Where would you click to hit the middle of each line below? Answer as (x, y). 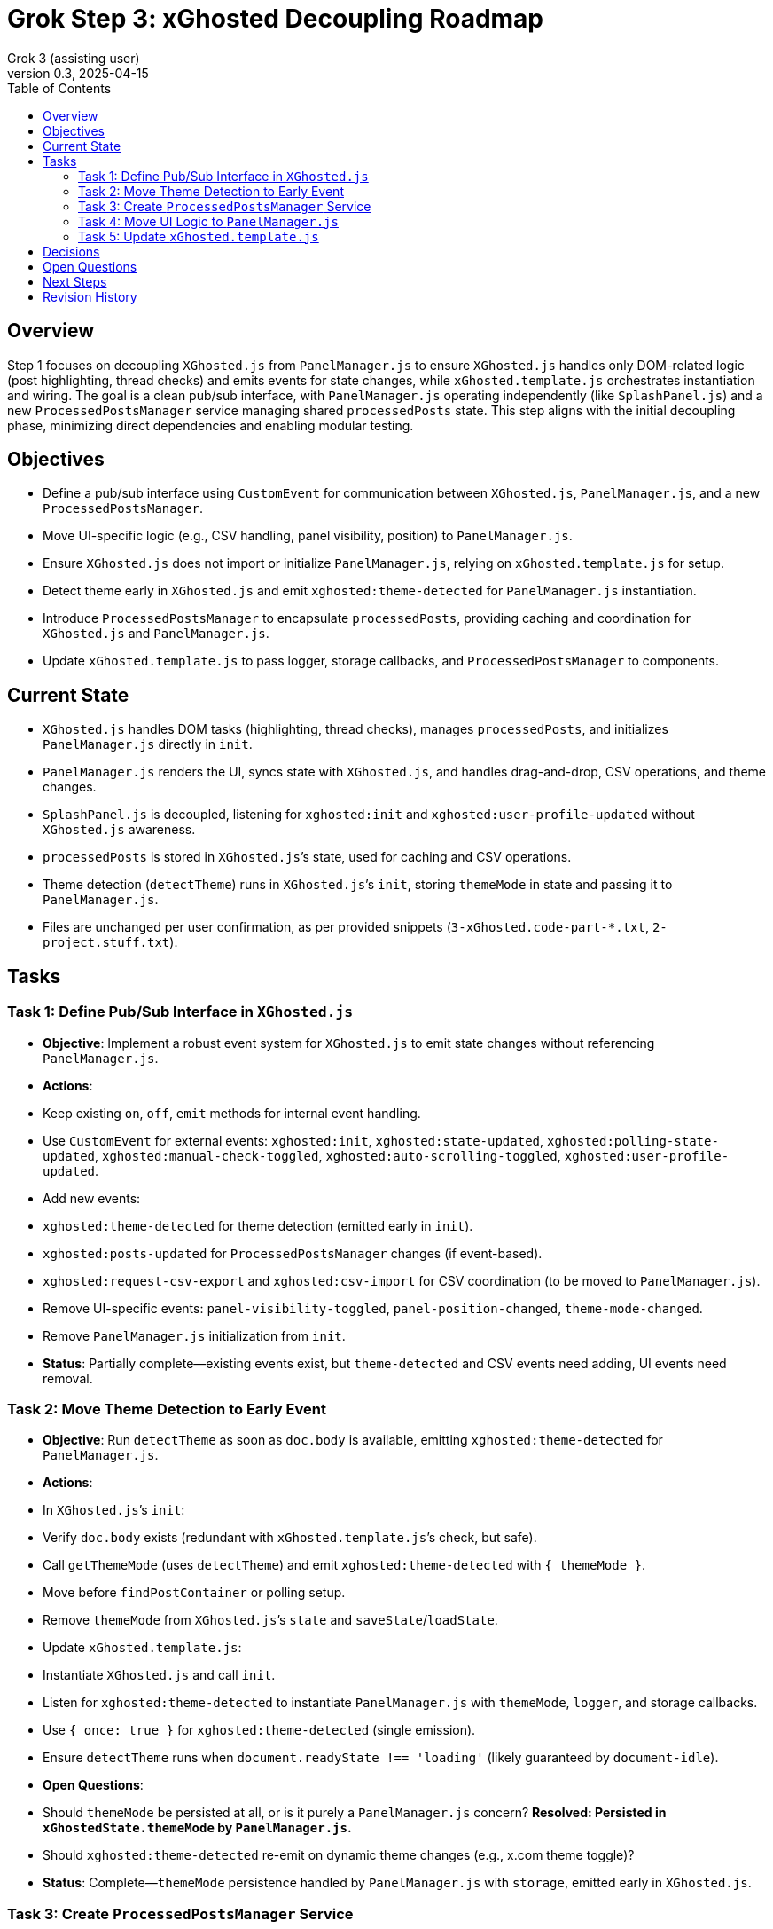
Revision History (90, 296)
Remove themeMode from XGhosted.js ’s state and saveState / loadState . (270, 1620)
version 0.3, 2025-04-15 (78, 73)
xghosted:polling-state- (632, 1141)
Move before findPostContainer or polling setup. (194, 1593)
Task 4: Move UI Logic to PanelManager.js (208, 221)
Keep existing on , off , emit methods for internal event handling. (232, 1113)
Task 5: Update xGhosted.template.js (199, 236)
